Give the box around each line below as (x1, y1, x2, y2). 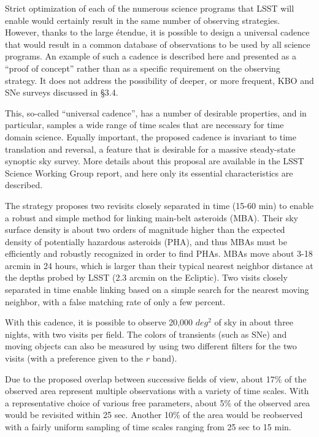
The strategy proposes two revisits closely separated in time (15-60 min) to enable (5, 199, 314, 211)
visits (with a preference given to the (5, 352, 143, 365)
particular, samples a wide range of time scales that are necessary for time (5, 118, 284, 131)
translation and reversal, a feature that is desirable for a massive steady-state (5, 142, 296, 155)
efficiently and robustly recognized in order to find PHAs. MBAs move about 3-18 (5, 247, 313, 260)
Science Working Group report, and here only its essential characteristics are (5, 166, 293, 179)
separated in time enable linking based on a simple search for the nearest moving (5, 283, 309, 296)
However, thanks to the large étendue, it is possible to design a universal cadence (5, 26, 310, 39)
